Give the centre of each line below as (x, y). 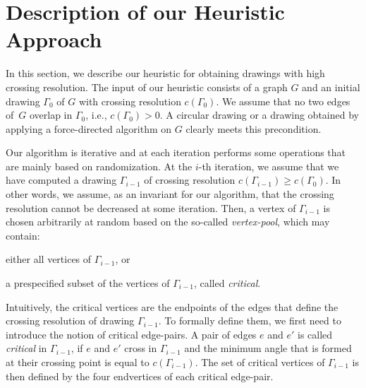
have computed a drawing (61, 180)
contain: (23, 235)
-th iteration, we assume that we (269, 166)
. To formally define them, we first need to (250, 321)
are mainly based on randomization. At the (99, 166)
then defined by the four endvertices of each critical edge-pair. (140, 376)
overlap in (51, 115)
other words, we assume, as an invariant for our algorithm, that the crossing (170, 194)
